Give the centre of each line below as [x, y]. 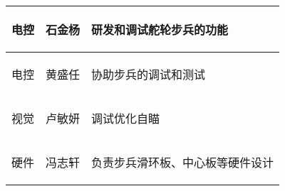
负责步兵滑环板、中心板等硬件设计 [183, 162]
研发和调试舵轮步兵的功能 [160, 29]
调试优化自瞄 [126, 118]
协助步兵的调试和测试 [149, 74]
